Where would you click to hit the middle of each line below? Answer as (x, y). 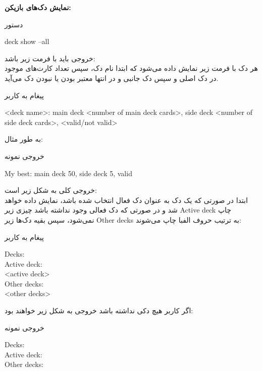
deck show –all (27, 41)
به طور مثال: (24, 139)
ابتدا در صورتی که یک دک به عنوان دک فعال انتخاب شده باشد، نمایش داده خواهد (126, 200)
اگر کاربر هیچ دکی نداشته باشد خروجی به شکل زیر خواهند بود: (99, 311)
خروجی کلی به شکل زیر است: (51, 190)
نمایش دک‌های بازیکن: (38, 7)
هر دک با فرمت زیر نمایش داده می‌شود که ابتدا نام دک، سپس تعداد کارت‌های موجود (131, 68)
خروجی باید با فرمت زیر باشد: (50, 58)
